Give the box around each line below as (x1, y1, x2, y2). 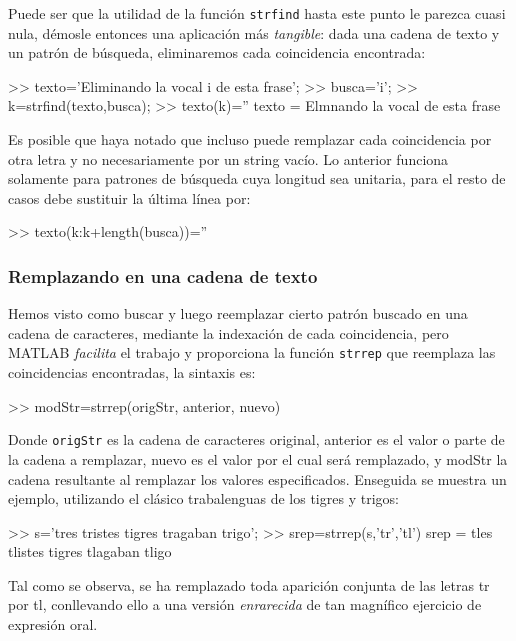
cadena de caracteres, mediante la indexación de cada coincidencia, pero (8, 322, 449, 343)
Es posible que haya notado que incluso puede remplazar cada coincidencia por (8, 129, 492, 150)
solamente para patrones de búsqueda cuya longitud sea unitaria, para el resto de (8, 168, 506, 189)
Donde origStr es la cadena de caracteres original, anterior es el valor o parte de (8, 429, 505, 450)
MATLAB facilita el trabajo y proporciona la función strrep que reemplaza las (8, 342, 496, 363)
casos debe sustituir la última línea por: (8, 187, 251, 208)
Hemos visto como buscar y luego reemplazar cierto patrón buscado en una (8, 303, 468, 324)
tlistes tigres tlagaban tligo (8, 541, 172, 562)
